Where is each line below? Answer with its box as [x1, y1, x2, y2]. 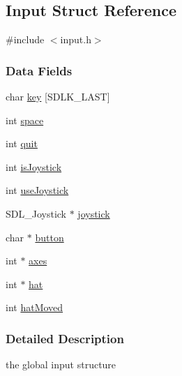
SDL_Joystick [6, 206, 66, 220]
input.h [60, 32, 91, 47]
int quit [6, 136, 38, 151]
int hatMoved [6, 300, 63, 315]
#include [6, 32, 45, 47]
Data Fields [6, 61, 73, 79]
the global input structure [6, 357, 116, 372]
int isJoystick [6, 159, 62, 174]
